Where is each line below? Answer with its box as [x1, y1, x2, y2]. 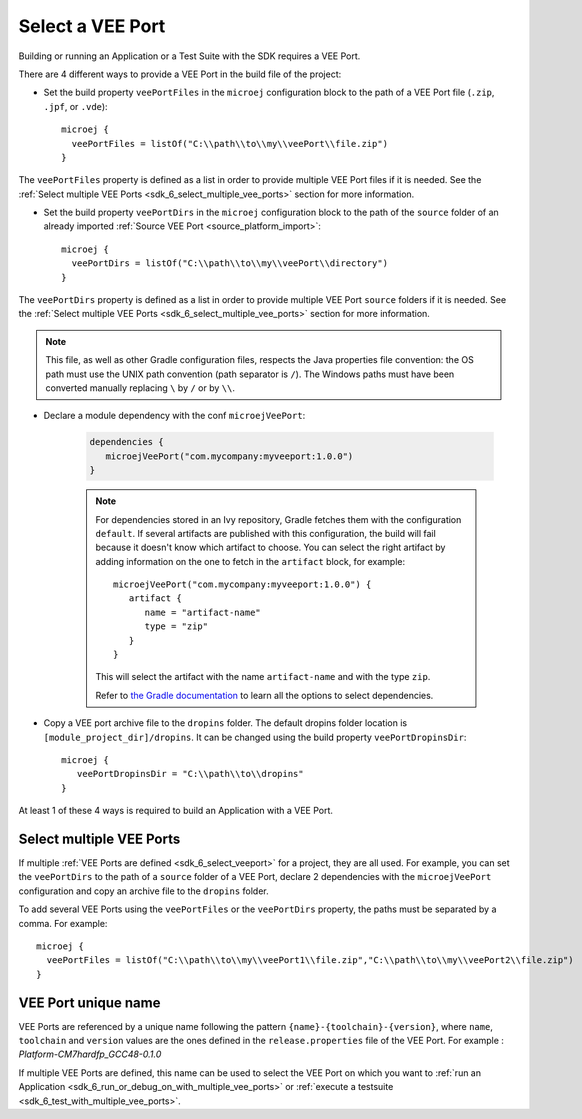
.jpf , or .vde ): [43, 100, 109, 112]
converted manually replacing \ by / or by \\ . [45, 381, 235, 394]
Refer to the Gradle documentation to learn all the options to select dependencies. [95, 689, 434, 701]
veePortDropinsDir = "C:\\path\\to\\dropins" [76, 768, 304, 780]
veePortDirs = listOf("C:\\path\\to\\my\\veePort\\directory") [71, 258, 389, 269]
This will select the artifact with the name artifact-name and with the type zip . [95, 671, 431, 683]
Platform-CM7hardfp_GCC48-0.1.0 [18, 1048, 162, 1060]
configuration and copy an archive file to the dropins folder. [18, 885, 269, 897]
